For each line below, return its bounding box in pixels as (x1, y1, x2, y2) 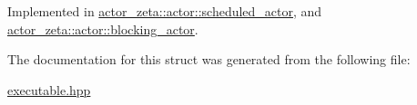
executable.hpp (7, 80, 91, 99)
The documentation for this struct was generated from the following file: (7, 50, 411, 69)
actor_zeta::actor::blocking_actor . (7, 19, 198, 38)
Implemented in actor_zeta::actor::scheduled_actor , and (7, 2, 322, 20)
